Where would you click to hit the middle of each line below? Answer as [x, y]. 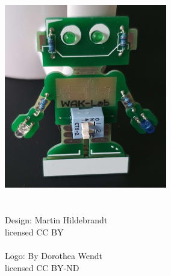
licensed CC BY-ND [42, 267]
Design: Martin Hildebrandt [56, 220]
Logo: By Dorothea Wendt [54, 255]
